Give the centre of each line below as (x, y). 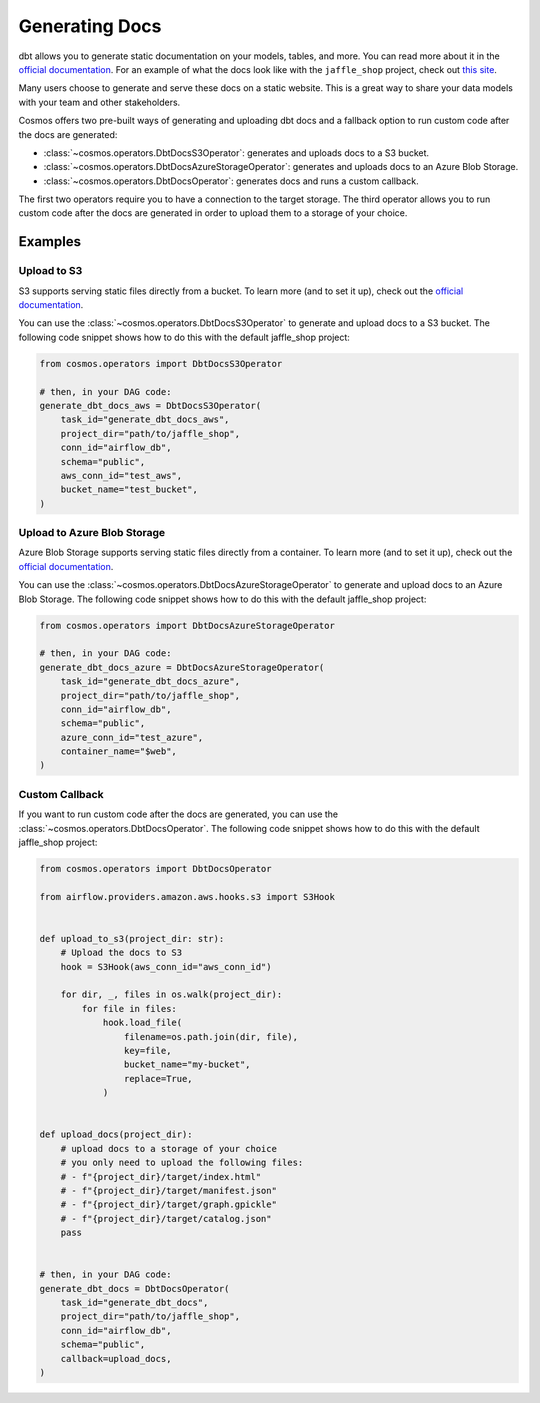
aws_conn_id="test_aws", (121, 475)
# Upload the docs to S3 (121, 953)
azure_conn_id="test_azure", (132, 737)
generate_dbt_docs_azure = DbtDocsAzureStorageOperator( (182, 667)
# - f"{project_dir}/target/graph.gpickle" (168, 1204)
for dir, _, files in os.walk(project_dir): (171, 994)
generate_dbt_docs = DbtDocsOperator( (134, 1288)
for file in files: (129, 1008)
